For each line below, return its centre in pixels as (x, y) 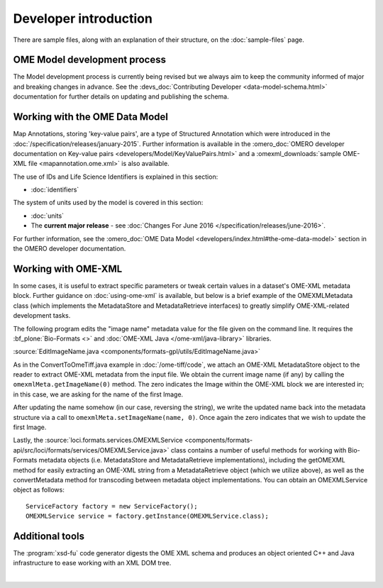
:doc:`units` (47, 216)
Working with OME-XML (68, 268)
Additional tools (49, 536)
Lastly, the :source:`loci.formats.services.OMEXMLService (98, 440)
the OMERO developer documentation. (70, 249)
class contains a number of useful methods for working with (259, 450)
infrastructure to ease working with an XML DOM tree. (92, 563)
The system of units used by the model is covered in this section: (108, 203)
